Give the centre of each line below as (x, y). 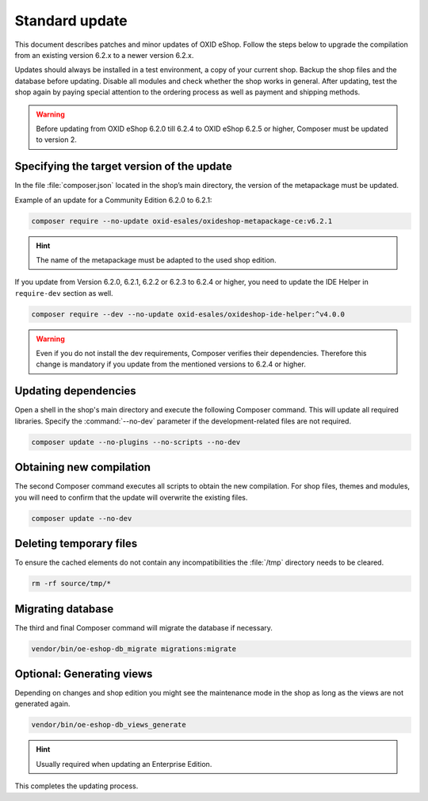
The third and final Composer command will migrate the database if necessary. (144, 627)
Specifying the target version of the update (124, 167)
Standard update (71, 21)
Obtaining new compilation (82, 468)
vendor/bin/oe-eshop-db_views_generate (109, 725)
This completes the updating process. (76, 786)
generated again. (42, 704)
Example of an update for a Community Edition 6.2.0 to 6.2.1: (113, 200)
